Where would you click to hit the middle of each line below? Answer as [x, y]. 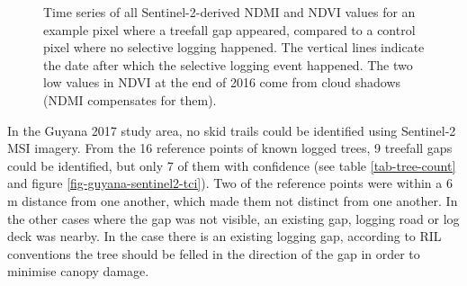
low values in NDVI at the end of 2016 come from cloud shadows [222, 82]
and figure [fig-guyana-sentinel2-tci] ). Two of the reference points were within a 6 [230, 183]
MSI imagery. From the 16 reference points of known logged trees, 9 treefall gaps [230, 148]
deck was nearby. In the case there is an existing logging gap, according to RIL [225, 236]
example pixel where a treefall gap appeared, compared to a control [229, 29]
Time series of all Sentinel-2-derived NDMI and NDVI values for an [229, 12]
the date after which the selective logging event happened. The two [228, 64]
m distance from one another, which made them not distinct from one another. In [233, 200]
